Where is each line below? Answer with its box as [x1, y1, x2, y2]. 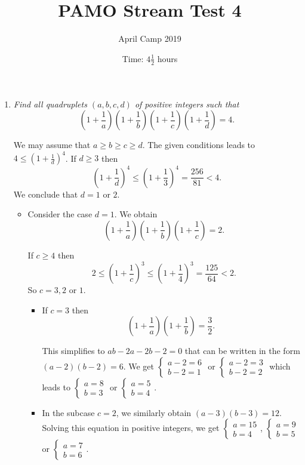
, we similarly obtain [116, 406, 192, 418]
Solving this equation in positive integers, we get [42, 421, 220, 434]
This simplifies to [42, 344, 105, 357]
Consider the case [27, 208, 93, 220]
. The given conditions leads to [142, 138, 255, 151]
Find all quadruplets [13, 97, 87, 110]
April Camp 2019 [118, 32, 181, 45]
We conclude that [13, 187, 78, 200]
